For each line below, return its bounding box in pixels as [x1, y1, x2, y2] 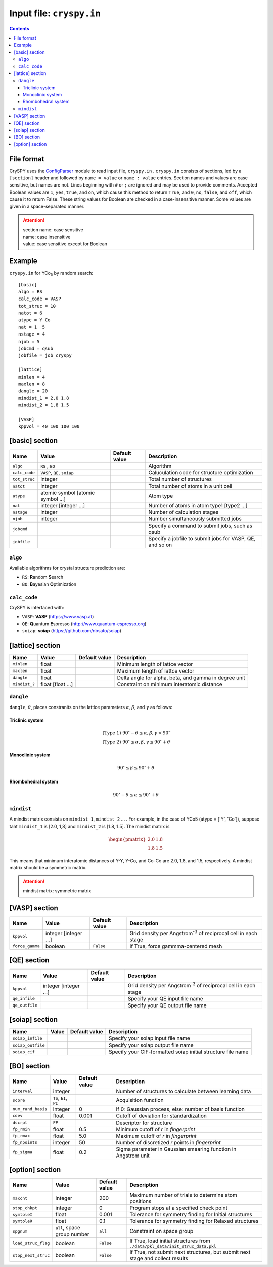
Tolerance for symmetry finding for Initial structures [129, 1211, 252, 1218]
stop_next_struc [12, 1252, 50, 1258]
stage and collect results [129, 1255, 188, 1262]
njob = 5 [18, 339, 40, 344]
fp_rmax [12, 1133, 30, 1139]
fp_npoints [12, 1140, 38, 1145]
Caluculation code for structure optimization [148, 469, 253, 476]
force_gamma [12, 943, 40, 949]
